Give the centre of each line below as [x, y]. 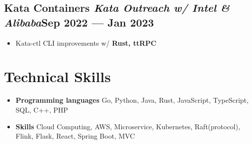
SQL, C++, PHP [42, 109]
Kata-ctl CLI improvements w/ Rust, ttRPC [86, 43]
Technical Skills [57, 76]
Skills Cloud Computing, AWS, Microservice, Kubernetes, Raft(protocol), [128, 126]
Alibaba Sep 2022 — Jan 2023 [79, 22]
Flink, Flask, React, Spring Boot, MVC [75, 136]
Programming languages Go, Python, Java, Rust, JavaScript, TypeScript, [132, 100]
